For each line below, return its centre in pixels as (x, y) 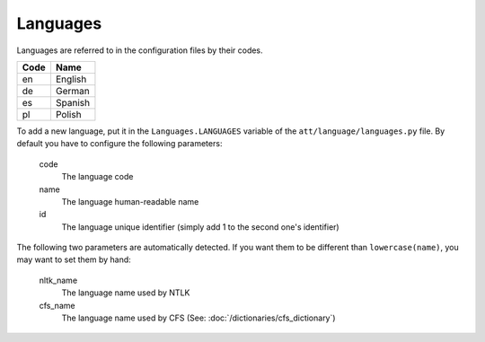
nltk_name (58, 280)
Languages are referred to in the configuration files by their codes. (140, 50)
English (71, 79)
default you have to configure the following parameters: (119, 144)
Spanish (72, 102)
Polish (68, 114)
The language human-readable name (130, 201)
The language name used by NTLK (126, 293)
